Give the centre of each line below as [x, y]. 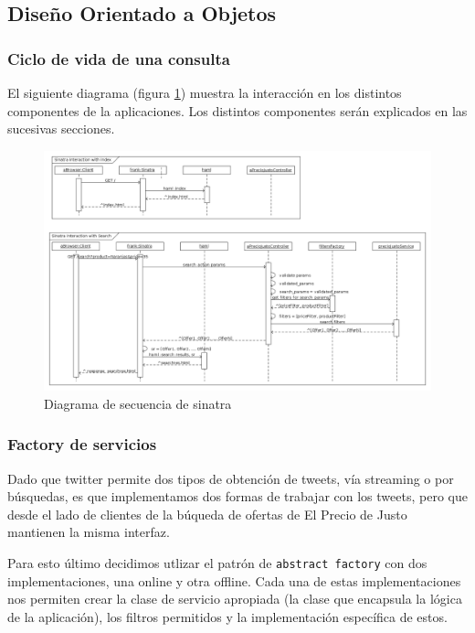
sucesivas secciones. [61, 129]
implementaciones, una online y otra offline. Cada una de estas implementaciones [234, 580]
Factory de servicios [82, 444]
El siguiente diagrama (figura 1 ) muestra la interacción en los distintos [205, 92]
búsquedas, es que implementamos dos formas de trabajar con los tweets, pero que [237, 496]
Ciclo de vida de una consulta [119, 58]
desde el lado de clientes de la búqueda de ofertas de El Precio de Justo [207, 514]
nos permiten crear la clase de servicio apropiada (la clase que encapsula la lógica [235, 599]
